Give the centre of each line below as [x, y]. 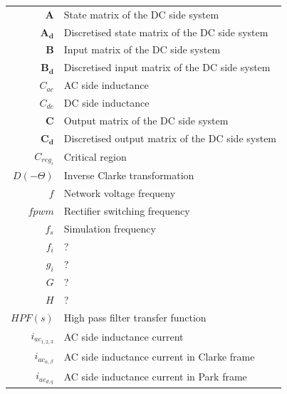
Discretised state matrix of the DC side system [166, 32]
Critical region [95, 156]
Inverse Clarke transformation [129, 175]
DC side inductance [106, 102]
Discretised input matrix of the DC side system [167, 67]
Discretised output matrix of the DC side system [170, 138]
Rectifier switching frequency [127, 210]
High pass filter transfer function [135, 318]
